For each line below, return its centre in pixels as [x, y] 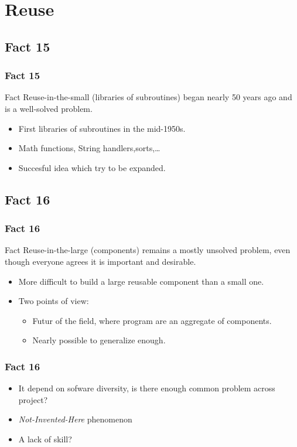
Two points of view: [54, 301]
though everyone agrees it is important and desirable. [100, 261]
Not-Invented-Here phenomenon [75, 419]
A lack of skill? [45, 439]
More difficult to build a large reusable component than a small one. [141, 281]
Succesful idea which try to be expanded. [92, 167]
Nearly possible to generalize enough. [99, 340]
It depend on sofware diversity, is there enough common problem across [147, 388]
